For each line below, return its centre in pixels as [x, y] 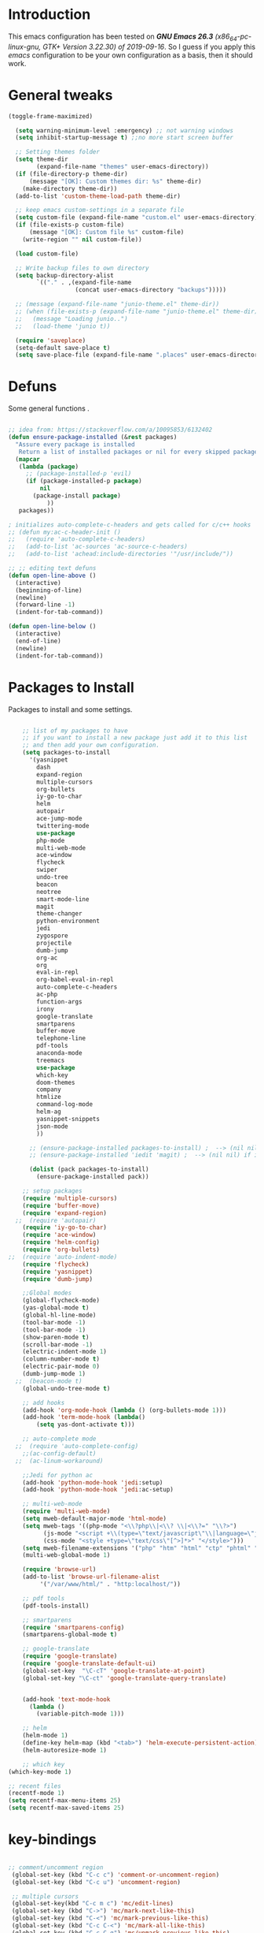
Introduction [49, 15]
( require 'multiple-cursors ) [70, 1198]
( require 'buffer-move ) [61, 1205]
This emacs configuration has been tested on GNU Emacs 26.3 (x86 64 [123, 37]
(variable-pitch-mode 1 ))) [81, 1714]
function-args [59, 1002]
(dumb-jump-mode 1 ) [54, 1374]
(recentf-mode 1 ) [37, 1793]
